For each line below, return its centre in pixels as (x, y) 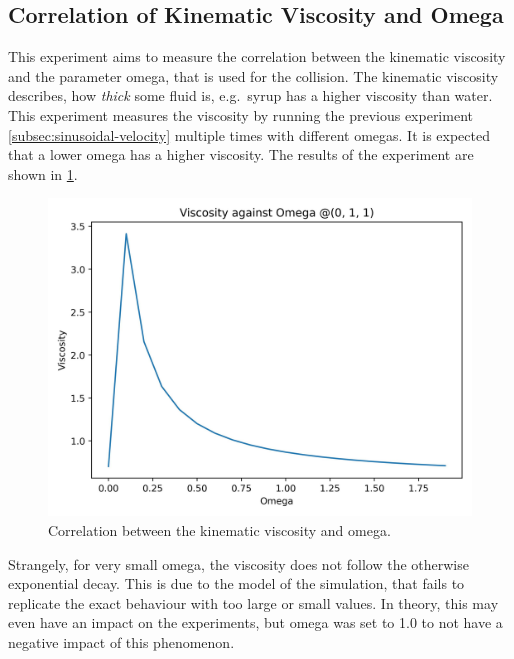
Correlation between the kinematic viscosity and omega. (219, 529)
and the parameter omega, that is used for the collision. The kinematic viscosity (253, 75)
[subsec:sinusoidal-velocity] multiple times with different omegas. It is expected (249, 134)
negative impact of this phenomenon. (121, 641)
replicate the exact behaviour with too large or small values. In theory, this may (253, 602)
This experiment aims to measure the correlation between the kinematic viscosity (257, 56)
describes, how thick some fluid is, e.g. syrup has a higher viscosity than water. (250, 95)
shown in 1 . (43, 173)
